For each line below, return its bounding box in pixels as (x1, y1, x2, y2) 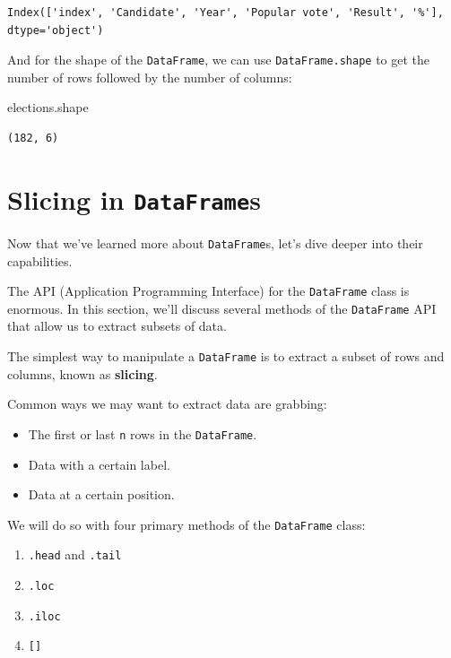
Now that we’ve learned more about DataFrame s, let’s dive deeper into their (7, 233, 423, 252)
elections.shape (7, 98, 89, 117)
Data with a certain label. (28, 455, 170, 473)
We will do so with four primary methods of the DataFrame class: (7, 515, 366, 533)
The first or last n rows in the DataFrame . (28, 424, 257, 443)
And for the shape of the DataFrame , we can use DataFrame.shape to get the (7, 50, 430, 69)
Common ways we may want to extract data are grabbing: (7, 394, 327, 413)
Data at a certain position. (28, 485, 175, 504)
